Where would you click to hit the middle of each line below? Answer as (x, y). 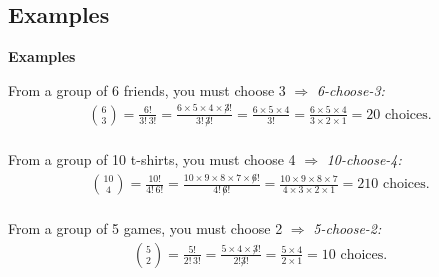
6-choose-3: (350, 89)
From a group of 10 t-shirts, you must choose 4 (152, 159)
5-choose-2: (347, 228)
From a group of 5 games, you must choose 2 (145, 228)
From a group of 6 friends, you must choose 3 (147, 89)
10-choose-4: (364, 159)
